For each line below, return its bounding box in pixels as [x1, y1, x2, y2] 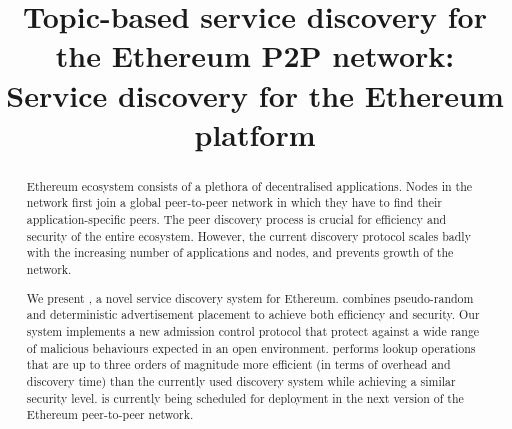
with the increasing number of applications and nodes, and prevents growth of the [26, 244, 454, 261]
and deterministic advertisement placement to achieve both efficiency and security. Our [26, 306, 480, 323]
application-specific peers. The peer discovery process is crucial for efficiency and [26, 211, 447, 228]
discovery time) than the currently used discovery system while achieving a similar [26, 372, 456, 389]
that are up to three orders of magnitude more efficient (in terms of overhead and [26, 356, 451, 373]
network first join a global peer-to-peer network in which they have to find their [26, 194, 442, 211]
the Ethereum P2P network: [55, 35, 455, 76]
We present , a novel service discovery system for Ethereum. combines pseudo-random [26, 289, 474, 306]
